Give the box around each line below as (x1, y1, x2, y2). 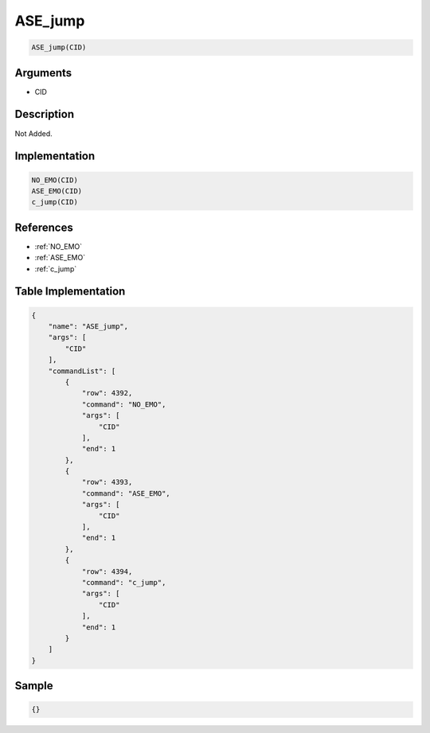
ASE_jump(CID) (31, 43, 87, 52)
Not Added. (14, 128, 53, 138)
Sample (14, 679, 53, 692)
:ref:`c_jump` (34, 263, 77, 274)
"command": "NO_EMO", (81, 400, 166, 409)
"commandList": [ (48, 366, 116, 376)
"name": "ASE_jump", (48, 322, 129, 330)
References (14, 220, 73, 234)
